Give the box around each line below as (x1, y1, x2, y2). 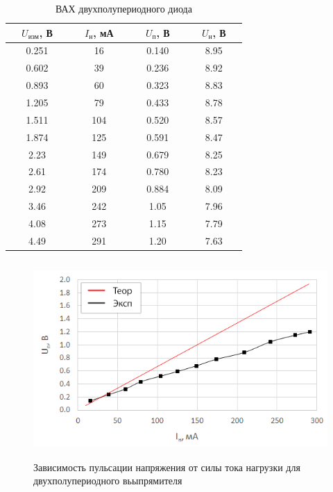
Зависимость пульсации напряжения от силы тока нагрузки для (33, 459, 300, 474)
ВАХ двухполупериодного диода (55, 1, 192, 15)
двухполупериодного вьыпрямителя (33, 473, 182, 488)
